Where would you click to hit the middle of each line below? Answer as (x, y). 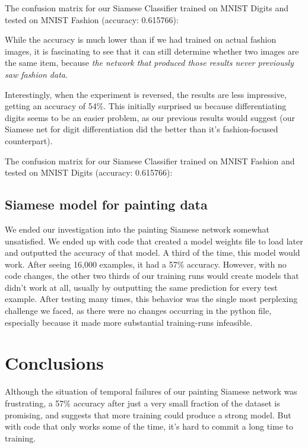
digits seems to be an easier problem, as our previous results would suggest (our (150, 117)
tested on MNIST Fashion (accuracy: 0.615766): (92, 19)
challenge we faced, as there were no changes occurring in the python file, (138, 311)
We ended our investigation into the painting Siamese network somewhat (137, 229)
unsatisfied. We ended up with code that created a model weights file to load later (154, 241)
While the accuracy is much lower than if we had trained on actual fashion (141, 39)
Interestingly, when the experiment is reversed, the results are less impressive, (146, 94)
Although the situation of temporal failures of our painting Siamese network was (151, 391)
